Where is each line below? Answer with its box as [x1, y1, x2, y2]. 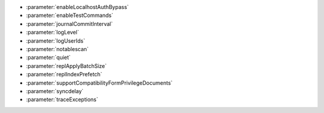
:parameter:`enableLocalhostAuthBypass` [26, 4, 129, 10]
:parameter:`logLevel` [26, 29, 79, 36]
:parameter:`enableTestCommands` [26, 12, 113, 19]
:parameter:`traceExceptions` [26, 96, 98, 103]
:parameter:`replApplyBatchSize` [26, 62, 107, 69]
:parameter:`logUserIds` [26, 37, 85, 44]
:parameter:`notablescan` [26, 45, 89, 52]
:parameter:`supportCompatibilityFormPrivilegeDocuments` [26, 79, 173, 87]
